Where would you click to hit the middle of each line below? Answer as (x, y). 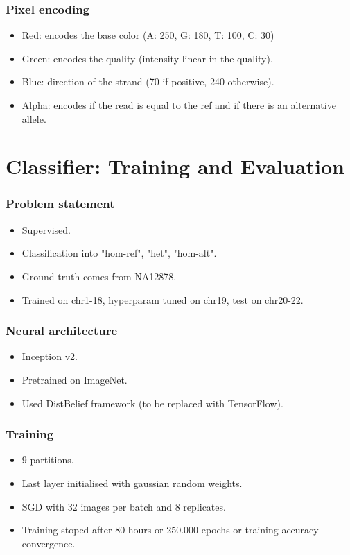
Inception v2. (50, 356)
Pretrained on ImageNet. (75, 379)
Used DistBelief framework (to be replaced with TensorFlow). (152, 403)
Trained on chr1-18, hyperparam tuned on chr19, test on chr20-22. (163, 299)
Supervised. (46, 229)
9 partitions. (48, 460)
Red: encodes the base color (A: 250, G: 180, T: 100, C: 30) (148, 35)
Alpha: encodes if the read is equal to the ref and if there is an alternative (179, 105)
